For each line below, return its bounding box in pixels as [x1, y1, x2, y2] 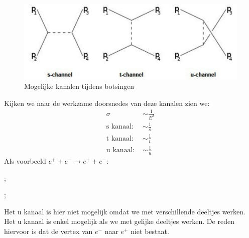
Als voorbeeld [4, 155, 46, 166]
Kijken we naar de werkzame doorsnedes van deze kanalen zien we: [4, 97, 210, 108]
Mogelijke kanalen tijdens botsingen [24, 81, 135, 91]
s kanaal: [106, 123, 134, 131]
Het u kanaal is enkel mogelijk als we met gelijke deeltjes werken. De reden [4, 216, 234, 226]
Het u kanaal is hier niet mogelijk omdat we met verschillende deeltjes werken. [4, 206, 245, 216]
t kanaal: [106, 135, 134, 142]
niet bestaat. [131, 225, 169, 236]
